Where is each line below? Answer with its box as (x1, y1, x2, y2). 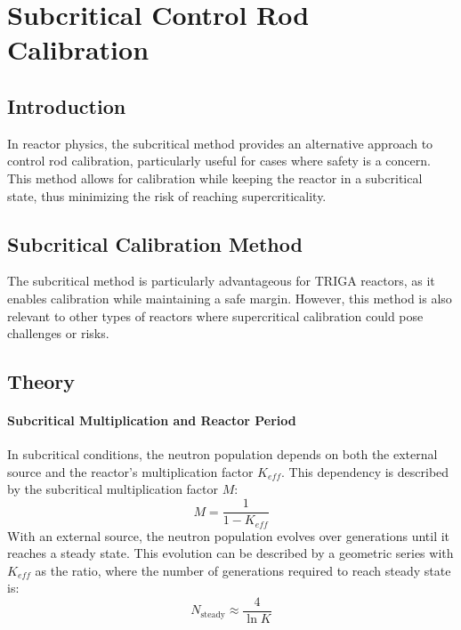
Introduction (7, 92, 126, 119)
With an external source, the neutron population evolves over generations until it (7, 526, 450, 545)
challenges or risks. (7, 324, 109, 343)
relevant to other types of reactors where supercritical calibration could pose (7, 306, 424, 325)
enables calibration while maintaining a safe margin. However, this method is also (7, 288, 452, 307)
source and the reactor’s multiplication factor (7, 462, 254, 481)
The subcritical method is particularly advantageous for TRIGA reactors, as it (7, 271, 435, 290)
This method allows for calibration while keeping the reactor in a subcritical (7, 168, 423, 187)
